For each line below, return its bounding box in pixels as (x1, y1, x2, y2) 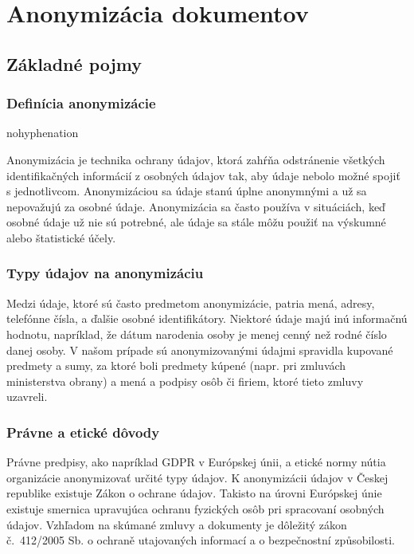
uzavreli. (6, 388, 48, 405)
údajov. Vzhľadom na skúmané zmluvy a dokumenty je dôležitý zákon (6, 516, 347, 532)
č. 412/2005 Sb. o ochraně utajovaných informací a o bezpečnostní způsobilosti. (6, 532, 395, 548)
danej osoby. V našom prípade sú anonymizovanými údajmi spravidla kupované (6, 341, 393, 358)
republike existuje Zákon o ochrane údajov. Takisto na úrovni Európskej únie (6, 485, 382, 501)
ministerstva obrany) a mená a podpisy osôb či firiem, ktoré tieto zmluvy (6, 372, 364, 389)
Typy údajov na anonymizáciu (6, 263, 204, 283)
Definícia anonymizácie (6, 93, 156, 113)
